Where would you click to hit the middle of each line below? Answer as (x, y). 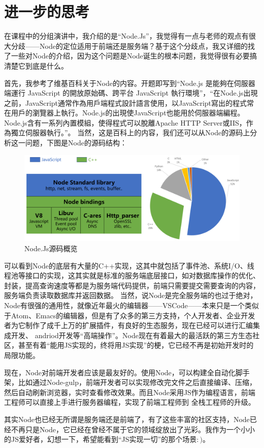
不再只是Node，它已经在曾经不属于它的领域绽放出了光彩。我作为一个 (126, 429)
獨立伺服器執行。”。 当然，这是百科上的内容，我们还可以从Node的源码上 (130, 132)
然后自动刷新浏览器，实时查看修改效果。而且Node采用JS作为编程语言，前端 (130, 392)
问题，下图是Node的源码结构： (76, 143)
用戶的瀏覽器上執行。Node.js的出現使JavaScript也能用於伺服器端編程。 (128, 113)
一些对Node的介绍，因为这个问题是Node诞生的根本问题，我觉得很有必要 (130, 56)
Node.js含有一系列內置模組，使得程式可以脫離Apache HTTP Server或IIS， (125, 122)
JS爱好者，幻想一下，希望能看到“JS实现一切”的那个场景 (104, 439)
